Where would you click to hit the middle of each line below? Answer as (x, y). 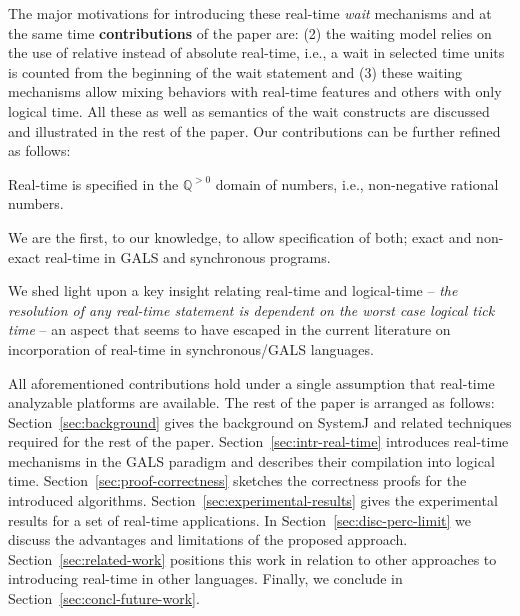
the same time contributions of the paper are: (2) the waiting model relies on (250, 32)
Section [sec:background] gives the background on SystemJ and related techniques (260, 421)
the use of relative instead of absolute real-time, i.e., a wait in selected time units (256, 52)
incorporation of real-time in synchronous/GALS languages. (191, 348)
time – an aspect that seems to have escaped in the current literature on (229, 329)
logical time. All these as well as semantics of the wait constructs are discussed (249, 110)
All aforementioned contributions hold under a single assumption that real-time (251, 382)
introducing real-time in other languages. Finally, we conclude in (205, 578)
